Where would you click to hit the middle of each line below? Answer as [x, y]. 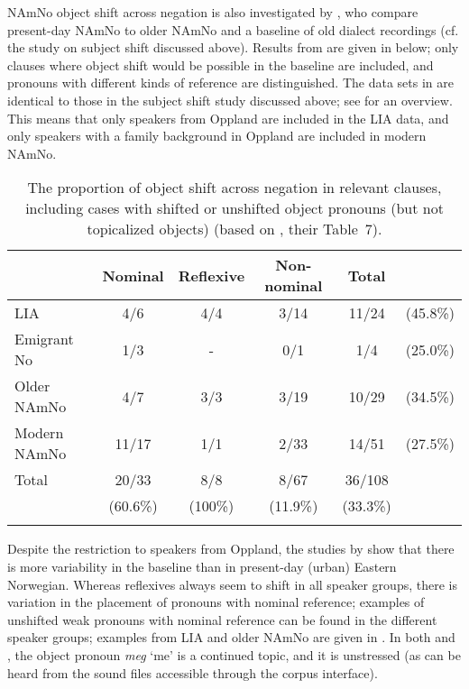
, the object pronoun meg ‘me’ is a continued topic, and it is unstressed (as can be [234, 654]
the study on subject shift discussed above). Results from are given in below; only [233, 47]
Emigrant [44, 339]
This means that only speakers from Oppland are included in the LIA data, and [228, 118]
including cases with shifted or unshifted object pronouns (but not [234, 208]
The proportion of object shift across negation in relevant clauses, [234, 188]
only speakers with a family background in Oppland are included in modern [217, 136]
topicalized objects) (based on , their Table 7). [234, 229]
